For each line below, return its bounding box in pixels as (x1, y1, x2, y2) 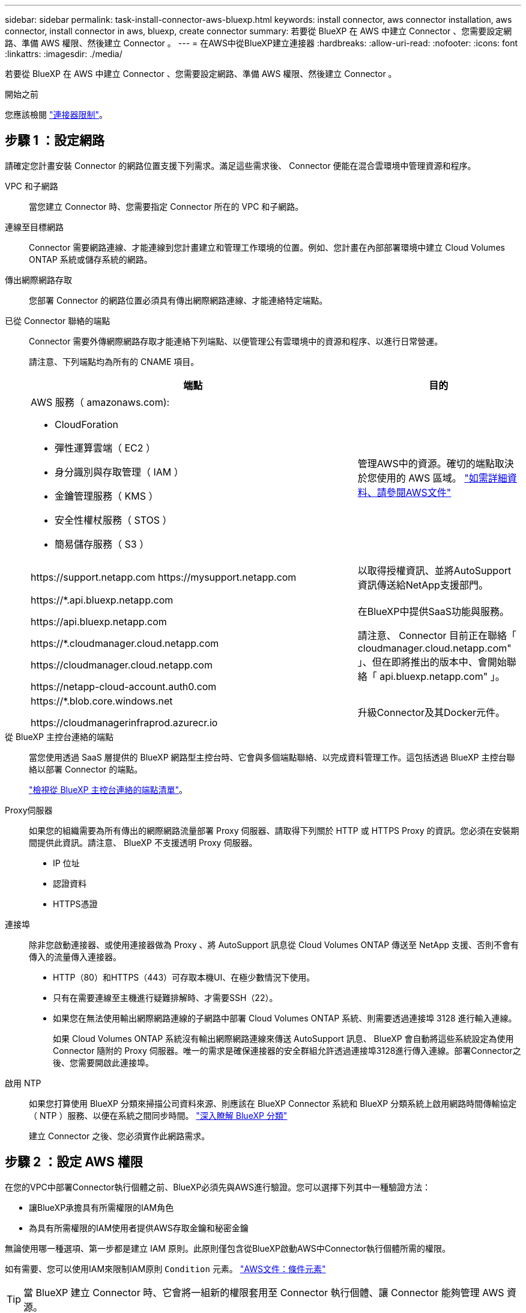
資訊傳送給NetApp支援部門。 (357, 578, 488, 591)
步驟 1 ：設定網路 (5, 133, 104, 148)
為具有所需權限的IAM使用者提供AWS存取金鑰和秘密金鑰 (29, 1222, 249, 1233)
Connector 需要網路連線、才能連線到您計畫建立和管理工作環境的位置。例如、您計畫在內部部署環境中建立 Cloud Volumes (29, 242, 505, 252)
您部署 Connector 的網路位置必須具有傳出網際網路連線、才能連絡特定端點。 (29, 295, 328, 305)
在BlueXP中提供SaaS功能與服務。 (357, 605, 509, 617)
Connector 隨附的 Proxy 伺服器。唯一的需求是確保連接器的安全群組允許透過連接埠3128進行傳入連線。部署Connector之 (53, 1045, 521, 1056)
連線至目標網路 (5, 221, 64, 232)
